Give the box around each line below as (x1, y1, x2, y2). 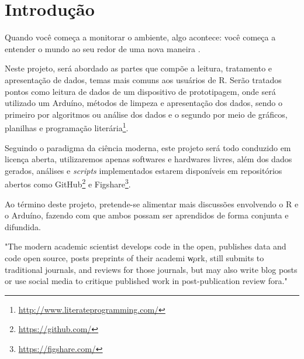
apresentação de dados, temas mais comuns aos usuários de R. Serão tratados (5, 73, 282, 86)
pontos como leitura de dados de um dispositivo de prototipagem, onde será (5, 85, 276, 97)
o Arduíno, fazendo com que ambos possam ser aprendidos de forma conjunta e (5, 209, 289, 221)
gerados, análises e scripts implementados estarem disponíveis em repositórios (5, 164, 282, 176)
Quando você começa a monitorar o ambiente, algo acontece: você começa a (5, 31, 276, 43)
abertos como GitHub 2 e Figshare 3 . (5, 176, 131, 190)
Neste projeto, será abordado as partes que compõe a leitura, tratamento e (5, 62, 272, 74)
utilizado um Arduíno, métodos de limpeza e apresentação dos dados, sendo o (5, 97, 282, 109)
